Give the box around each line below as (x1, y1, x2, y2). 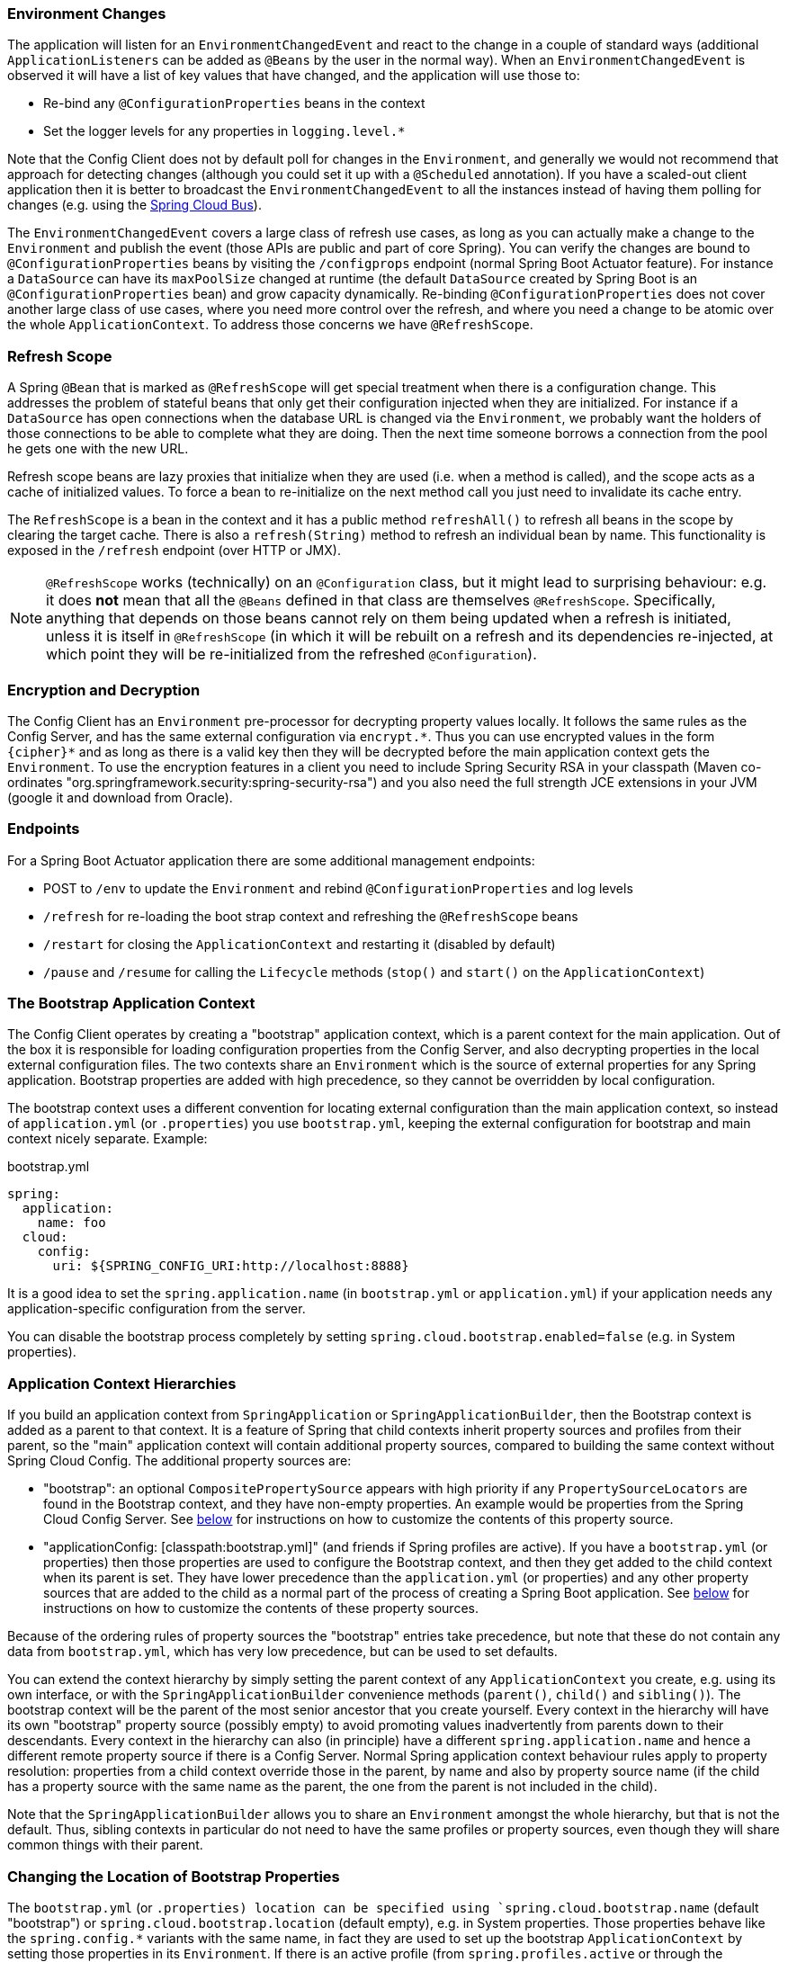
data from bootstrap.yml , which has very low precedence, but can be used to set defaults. (7, 1644, 558, 1660)
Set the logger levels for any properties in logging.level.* (43, 123, 406, 139)
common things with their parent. (7, 1837, 203, 1853)
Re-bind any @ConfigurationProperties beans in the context (43, 95, 425, 112)
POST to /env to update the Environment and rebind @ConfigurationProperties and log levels (43, 880, 633, 896)
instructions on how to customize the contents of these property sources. (43, 1600, 479, 1617)
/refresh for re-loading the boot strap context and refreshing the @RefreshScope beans (43, 908, 578, 924)
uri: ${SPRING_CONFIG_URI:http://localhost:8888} (52, 1259, 409, 1274)
